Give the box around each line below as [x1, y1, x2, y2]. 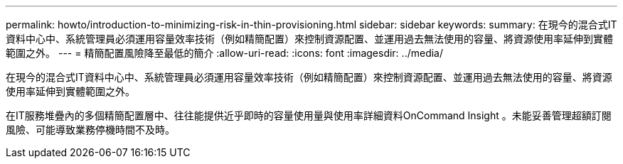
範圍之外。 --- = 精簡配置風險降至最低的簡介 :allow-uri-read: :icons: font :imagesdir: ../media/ [6, 47, 444, 59]
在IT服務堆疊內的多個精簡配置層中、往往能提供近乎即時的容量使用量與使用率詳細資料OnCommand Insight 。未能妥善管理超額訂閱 [6, 109, 612, 121]
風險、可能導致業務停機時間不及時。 [6, 124, 175, 136]
